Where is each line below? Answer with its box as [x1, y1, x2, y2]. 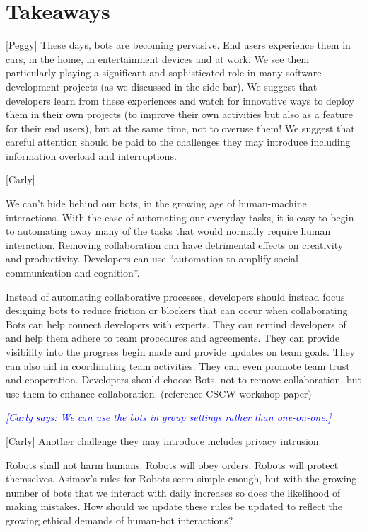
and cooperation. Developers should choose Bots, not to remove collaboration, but [6, 372, 361, 387]
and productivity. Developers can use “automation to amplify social [6, 251, 298, 266]
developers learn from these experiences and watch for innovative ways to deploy [6, 93, 354, 108]
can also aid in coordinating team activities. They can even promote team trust [6, 358, 350, 373]
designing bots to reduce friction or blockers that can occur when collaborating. [6, 303, 351, 318]
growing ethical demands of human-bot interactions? [6, 512, 233, 527]
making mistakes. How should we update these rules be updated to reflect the [6, 499, 343, 514]
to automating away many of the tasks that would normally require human [6, 224, 331, 238]
